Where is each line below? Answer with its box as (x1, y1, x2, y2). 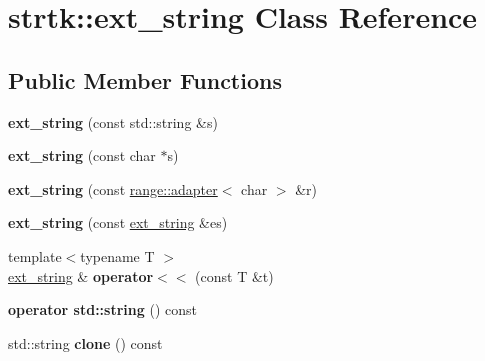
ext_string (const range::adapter (8, 178, 218, 199)
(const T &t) (195, 265, 274, 286)
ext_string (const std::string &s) (8, 111, 218, 132)
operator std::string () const (8, 299, 197, 320)
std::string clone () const (8, 332, 163, 353)
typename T (80, 245, 155, 266)
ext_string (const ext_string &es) (8, 212, 228, 233)
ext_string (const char (8, 145, 156, 166)
